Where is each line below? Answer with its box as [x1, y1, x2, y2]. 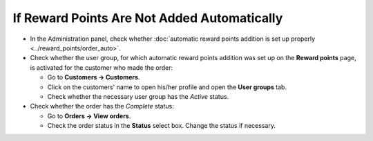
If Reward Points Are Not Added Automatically [12, 10, 283, 26]
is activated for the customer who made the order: [30, 63, 173, 72]
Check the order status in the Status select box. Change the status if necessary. [47, 122, 276, 130]
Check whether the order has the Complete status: [30, 102, 174, 111]
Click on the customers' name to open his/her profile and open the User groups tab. [47, 83, 287, 91]
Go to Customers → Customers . [47, 73, 140, 82]
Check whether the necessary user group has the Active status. [47, 92, 229, 100]
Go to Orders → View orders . [47, 111, 131, 120]
